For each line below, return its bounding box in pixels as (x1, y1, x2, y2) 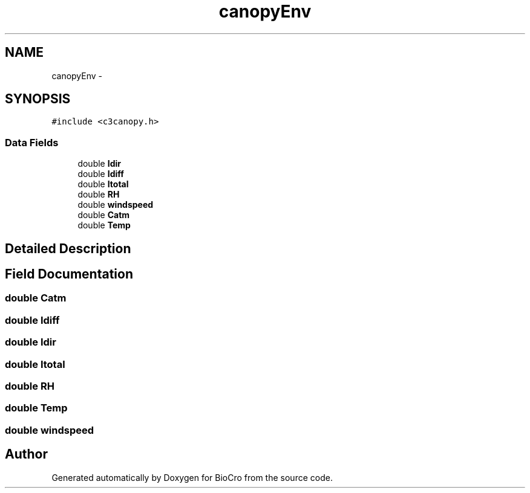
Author (5, 446, 48, 462)
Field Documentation (5, 266, 133, 282)
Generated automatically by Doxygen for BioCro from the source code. (51, 472, 333, 483)
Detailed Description (5, 240, 131, 256)
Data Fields (5, 136, 59, 149)
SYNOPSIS (5, 91, 71, 107)
